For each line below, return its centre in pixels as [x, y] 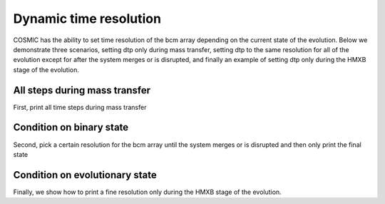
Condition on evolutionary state [85, 175]
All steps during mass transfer [82, 90]
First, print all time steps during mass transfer [80, 107]
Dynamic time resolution [87, 19]
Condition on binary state [71, 127]
